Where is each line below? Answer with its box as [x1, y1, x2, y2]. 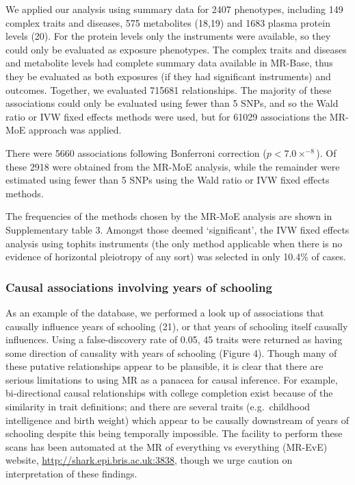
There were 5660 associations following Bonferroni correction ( [5, 145, 267, 160]
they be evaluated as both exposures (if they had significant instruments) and [5, 69, 331, 83]
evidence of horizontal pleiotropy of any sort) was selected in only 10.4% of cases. [5, 249, 346, 264]
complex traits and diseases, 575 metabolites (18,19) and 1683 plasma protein [5, 15, 330, 29]
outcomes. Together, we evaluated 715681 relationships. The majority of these [5, 82, 332, 97]
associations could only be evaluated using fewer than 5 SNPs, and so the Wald [5, 96, 339, 110]
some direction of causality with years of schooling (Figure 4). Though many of [5, 345, 337, 360]
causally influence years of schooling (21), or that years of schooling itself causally [5, 319, 348, 333]
